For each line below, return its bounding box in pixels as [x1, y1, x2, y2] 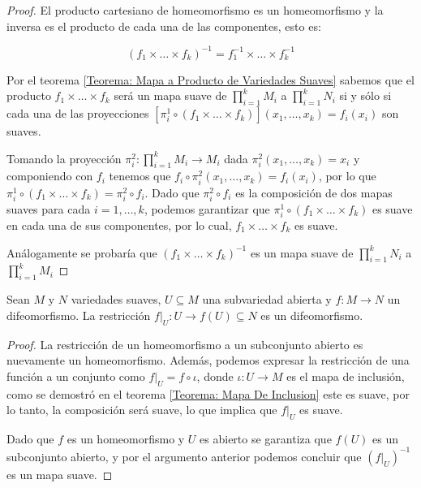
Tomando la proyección [6, 149, 122, 166]
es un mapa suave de [250, 244, 354, 261]
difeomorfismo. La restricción [6, 306, 151, 323]
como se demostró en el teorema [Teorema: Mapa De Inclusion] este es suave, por [6, 385, 410, 402]
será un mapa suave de [114, 87, 227, 104]
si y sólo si [339, 87, 392, 104]
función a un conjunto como [6, 367, 145, 384]
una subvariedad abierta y [202, 291, 332, 308]
